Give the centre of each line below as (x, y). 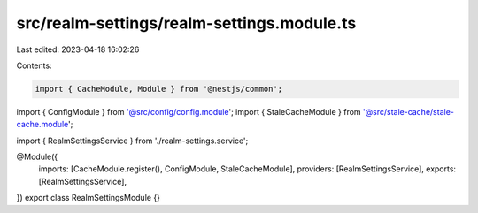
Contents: (34, 65)
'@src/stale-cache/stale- (409, 111)
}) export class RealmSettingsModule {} (89, 198)
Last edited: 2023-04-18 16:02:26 (78, 49)
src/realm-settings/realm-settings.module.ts (186, 23)
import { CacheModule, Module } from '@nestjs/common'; (159, 89)
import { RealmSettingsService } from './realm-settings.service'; (132, 141)
